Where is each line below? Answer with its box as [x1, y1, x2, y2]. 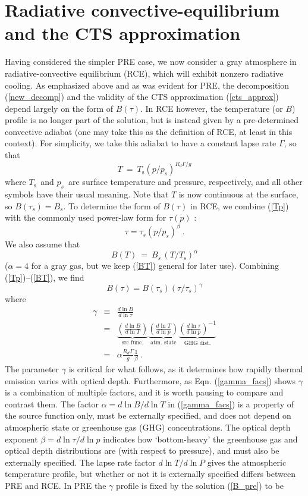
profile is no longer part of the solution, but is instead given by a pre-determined [5, 114, 299, 126]
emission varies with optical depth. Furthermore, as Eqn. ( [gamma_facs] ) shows [5, 374, 296, 387]
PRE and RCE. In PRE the [5, 479, 106, 491]
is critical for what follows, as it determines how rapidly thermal [68, 363, 303, 375]
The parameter [5, 363, 59, 375]
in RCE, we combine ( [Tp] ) [190, 199, 289, 212]
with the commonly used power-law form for [5, 211, 166, 224]
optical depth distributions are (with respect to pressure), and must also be [5, 444, 279, 457]
